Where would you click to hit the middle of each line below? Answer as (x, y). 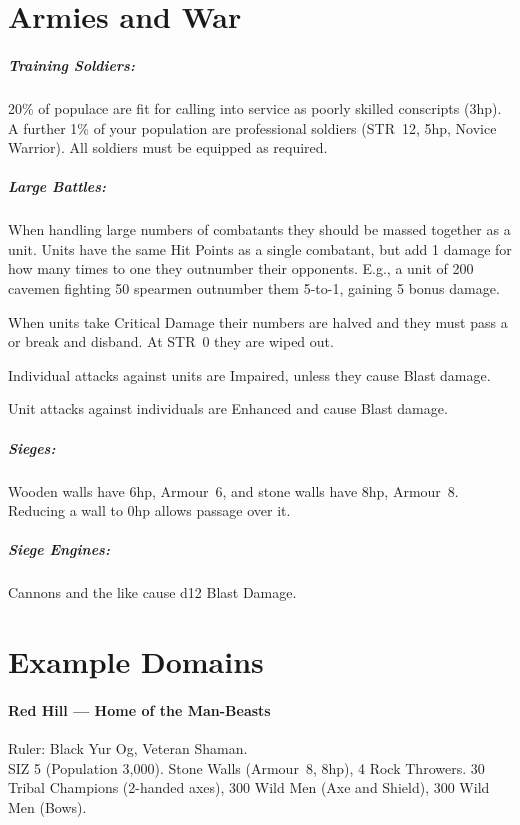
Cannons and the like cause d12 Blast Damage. (152, 592)
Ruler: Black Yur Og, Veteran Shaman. (128, 748)
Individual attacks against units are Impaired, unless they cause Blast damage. (249, 374)
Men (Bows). (47, 806)
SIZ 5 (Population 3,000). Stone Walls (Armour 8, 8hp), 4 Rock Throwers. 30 (246, 767)
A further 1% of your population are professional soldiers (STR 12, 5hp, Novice (252, 127)
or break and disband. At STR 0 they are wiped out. (171, 341)
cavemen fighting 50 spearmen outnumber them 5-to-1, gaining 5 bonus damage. (254, 288)
